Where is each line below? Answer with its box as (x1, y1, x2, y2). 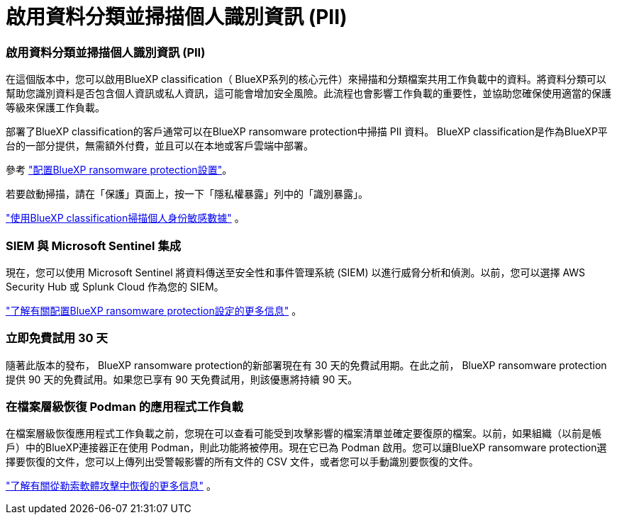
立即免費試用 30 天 (6, 331, 108, 346)
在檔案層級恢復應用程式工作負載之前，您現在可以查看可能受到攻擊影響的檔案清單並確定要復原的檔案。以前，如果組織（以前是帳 (6, 427, 601, 440)
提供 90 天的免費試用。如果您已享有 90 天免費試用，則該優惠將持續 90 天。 (6, 373, 358, 385)
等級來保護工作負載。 (6, 101, 105, 114)
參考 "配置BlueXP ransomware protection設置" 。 (6, 164, 233, 176)
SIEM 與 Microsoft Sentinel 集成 (6, 238, 182, 253)
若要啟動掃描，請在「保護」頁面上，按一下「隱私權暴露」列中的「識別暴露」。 (6, 188, 368, 200)
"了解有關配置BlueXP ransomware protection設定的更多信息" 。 (6, 304, 302, 317)
